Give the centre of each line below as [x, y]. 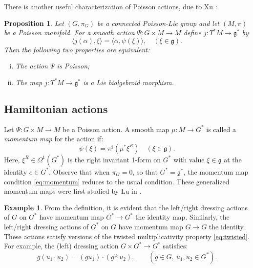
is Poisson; [73, 66]
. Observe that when [79, 171]
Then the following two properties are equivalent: [77, 49]
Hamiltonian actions [56, 108]
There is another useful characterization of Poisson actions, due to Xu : [111, 6]
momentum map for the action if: [54, 139]
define [192, 33]
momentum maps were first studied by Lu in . [73, 191]
